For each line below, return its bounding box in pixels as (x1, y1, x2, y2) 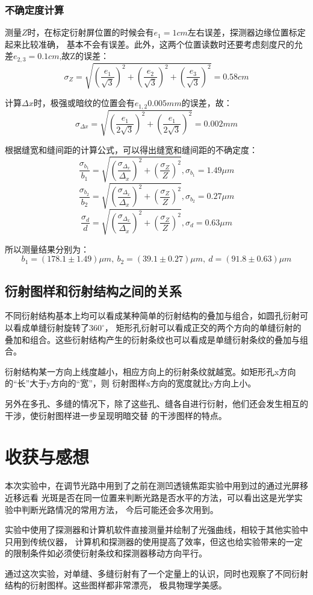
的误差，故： (181, 96, 232, 109)
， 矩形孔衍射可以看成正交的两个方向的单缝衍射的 (104, 321, 302, 334)
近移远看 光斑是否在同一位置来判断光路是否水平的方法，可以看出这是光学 (5, 491, 294, 503)
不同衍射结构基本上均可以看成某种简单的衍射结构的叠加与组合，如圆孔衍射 (5, 309, 300, 322)
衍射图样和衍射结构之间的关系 (5, 281, 182, 300)
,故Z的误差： (59, 49, 109, 62)
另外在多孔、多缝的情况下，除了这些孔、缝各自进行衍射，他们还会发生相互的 (5, 397, 308, 409)
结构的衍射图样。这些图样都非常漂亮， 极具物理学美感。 (5, 579, 227, 591)
